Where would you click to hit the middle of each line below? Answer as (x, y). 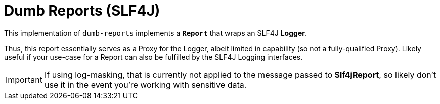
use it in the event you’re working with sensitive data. (145, 85)
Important (24, 80)
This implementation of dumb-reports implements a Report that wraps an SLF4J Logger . (156, 33)
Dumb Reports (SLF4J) (82, 11)
